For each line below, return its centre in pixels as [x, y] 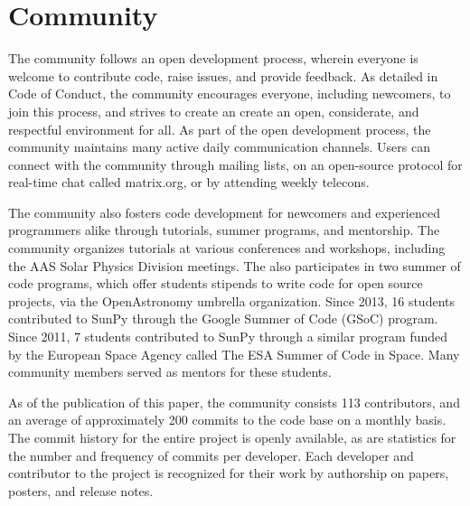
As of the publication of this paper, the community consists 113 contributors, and [234, 402]
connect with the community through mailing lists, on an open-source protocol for [235, 164]
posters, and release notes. [81, 490]
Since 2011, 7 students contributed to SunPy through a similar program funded [228, 337]
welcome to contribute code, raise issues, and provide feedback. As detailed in [223, 75]
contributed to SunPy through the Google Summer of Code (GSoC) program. [223, 319]
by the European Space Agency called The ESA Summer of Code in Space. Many [234, 354]
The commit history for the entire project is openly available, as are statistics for [232, 437]
